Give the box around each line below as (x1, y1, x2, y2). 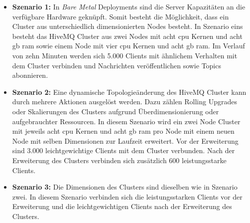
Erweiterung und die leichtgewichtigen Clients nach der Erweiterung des (12, 201, 232, 212)
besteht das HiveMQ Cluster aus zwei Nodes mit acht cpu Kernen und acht (12, 30, 243, 41)
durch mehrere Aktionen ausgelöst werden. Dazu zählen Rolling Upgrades (12, 96, 237, 107)
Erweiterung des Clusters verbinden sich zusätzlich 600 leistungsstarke (12, 155, 227, 165)
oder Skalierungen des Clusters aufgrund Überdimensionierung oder (12, 106, 219, 116)
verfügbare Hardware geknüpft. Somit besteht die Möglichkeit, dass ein (12, 11, 229, 21)
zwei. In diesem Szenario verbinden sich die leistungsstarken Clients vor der (12, 191, 243, 202)
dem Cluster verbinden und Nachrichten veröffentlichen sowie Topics (12, 60, 221, 70)
